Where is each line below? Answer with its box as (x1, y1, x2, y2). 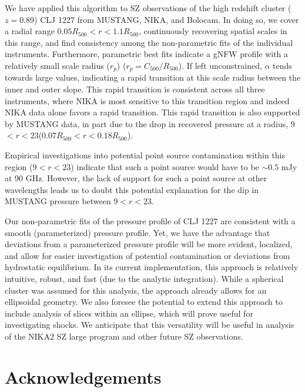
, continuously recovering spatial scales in (139, 25, 287, 37)
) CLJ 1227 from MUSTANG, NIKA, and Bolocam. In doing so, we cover (34, 13, 299, 25)
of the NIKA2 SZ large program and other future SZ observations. (5, 330, 243, 342)
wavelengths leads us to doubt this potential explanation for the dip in (5, 183, 259, 195)
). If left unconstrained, (178, 59, 262, 71)
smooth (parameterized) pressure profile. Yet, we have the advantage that (5, 226, 270, 238)
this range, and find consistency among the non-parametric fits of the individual (5, 36, 293, 48)
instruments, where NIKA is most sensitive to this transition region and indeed (5, 94, 290, 107)
